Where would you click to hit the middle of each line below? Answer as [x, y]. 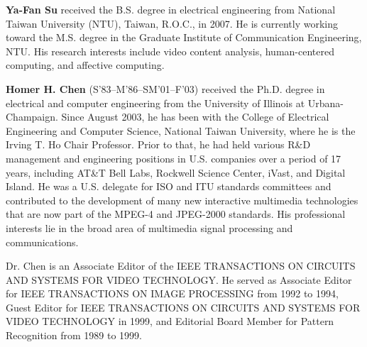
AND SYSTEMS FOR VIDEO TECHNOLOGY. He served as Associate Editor [179, 279]
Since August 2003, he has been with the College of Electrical [195, 117]
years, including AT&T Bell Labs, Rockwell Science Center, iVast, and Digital [176, 172]
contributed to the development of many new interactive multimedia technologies [182, 200]
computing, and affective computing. [85, 65]
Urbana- [326, 103]
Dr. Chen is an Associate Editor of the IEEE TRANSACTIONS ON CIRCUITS [181, 266]
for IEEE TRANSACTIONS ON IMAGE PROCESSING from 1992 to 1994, [172, 293]
